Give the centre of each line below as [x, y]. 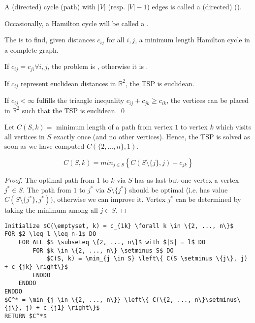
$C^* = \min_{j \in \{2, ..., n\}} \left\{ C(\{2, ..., [98, 300]
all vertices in [25, 136]
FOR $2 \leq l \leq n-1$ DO [50, 234]
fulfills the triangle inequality [80, 100]
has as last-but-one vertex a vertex [187, 179]
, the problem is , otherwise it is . [98, 66]
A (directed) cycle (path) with [50, 6]
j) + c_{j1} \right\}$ [63, 308]
